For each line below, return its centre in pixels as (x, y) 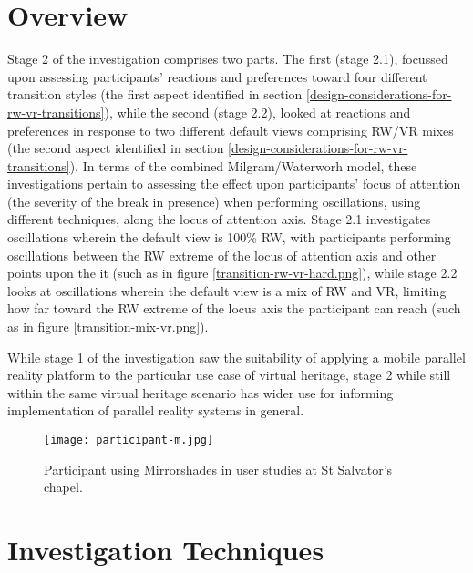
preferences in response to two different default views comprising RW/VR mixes (231, 130)
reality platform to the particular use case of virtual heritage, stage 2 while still (229, 375)
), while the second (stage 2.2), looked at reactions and (257, 112)
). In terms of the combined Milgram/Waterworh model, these (243, 165)
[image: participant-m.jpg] (129, 440)
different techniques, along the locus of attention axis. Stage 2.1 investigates (219, 219)
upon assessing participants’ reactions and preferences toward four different (217, 76)
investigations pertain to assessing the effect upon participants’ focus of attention (234, 184)
